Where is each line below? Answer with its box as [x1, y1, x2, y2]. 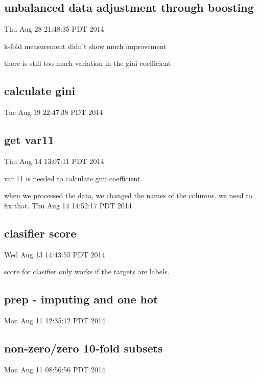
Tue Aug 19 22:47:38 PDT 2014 [4, 107, 103, 117]
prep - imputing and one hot [4, 291, 158, 307]
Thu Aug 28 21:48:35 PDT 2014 [4, 23, 104, 34]
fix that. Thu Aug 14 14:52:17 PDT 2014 [4, 200, 132, 210]
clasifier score [4, 225, 77, 241]
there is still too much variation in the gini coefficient [4, 58, 171, 68]
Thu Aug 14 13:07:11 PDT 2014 [4, 155, 104, 166]
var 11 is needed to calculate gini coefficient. [4, 173, 143, 183]
